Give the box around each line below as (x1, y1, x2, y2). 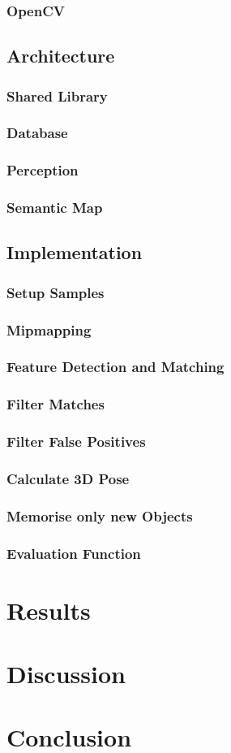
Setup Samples (6, 282, 105, 302)
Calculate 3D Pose (6, 468, 130, 488)
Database (6, 123, 68, 143)
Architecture (6, 43, 115, 68)
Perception (6, 160, 79, 180)
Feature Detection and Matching (6, 357, 225, 377)
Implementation (6, 240, 143, 265)
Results (6, 593, 91, 626)
